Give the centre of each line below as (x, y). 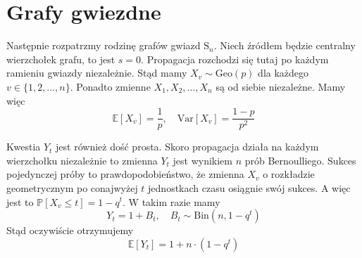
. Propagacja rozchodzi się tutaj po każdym (235, 59)
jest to (20, 201)
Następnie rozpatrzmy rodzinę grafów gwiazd (104, 45)
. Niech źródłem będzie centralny (285, 45)
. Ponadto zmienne (110, 86)
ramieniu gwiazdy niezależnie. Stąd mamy (97, 73)
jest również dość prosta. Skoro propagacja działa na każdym (187, 147)
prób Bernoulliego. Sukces (300, 160)
